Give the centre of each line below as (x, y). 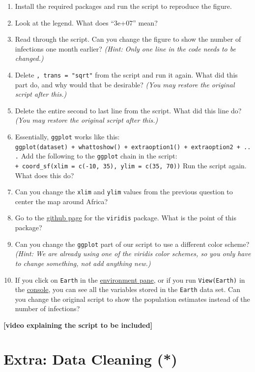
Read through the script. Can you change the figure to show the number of (128, 39)
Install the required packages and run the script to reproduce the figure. (123, 6)
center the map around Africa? (61, 201)
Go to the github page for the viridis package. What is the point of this (126, 218)
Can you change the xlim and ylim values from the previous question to (124, 192)
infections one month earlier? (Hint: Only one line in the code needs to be (125, 48)
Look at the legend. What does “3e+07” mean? (86, 22)
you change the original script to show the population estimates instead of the (132, 299)
